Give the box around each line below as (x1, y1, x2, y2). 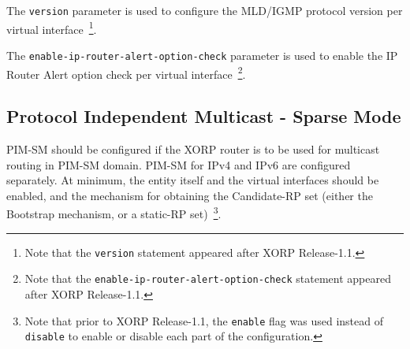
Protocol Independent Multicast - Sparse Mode (6, 104, 401, 128)
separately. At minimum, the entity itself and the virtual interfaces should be (6, 172, 379, 188)
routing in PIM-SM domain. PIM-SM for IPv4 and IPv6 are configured (6, 156, 351, 173)
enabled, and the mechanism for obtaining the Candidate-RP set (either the (6, 187, 373, 203)
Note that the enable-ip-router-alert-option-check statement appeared (24, 270, 391, 287)
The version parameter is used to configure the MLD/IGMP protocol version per (6, 2, 403, 18)
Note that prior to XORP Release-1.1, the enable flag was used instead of (24, 312, 383, 329)
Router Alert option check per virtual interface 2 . (6, 63, 246, 82)
